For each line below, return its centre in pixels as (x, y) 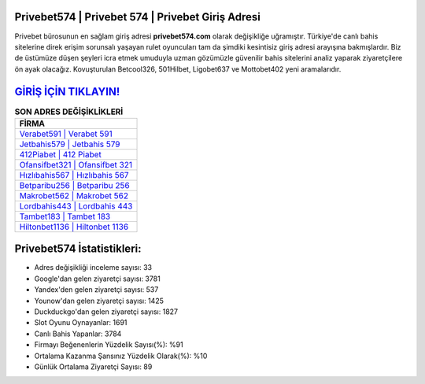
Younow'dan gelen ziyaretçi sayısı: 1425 (99, 301)
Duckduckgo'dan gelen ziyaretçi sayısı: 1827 (106, 312)
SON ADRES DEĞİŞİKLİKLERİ (69, 112)
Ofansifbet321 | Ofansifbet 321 (76, 164)
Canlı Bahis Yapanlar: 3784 (78, 334)
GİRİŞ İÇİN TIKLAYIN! (67, 92)
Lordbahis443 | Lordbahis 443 (76, 206)
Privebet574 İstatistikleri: (78, 249)
